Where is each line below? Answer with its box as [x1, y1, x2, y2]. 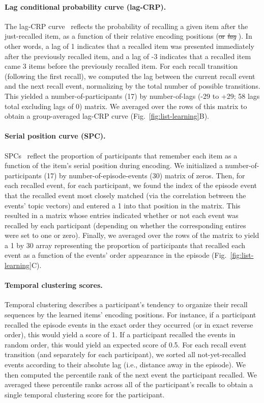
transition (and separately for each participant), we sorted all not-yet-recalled [5, 349, 246, 360]
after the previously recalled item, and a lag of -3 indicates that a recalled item [5, 50, 251, 61]
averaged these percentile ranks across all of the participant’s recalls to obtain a [5, 379, 253, 390]
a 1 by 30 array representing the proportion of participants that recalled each [5, 239, 245, 250]
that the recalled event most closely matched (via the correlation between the [5, 190, 246, 200]
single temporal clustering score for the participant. [5, 389, 165, 399]
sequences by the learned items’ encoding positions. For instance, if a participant [5, 309, 256, 320]
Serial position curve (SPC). [5, 130, 106, 141]
